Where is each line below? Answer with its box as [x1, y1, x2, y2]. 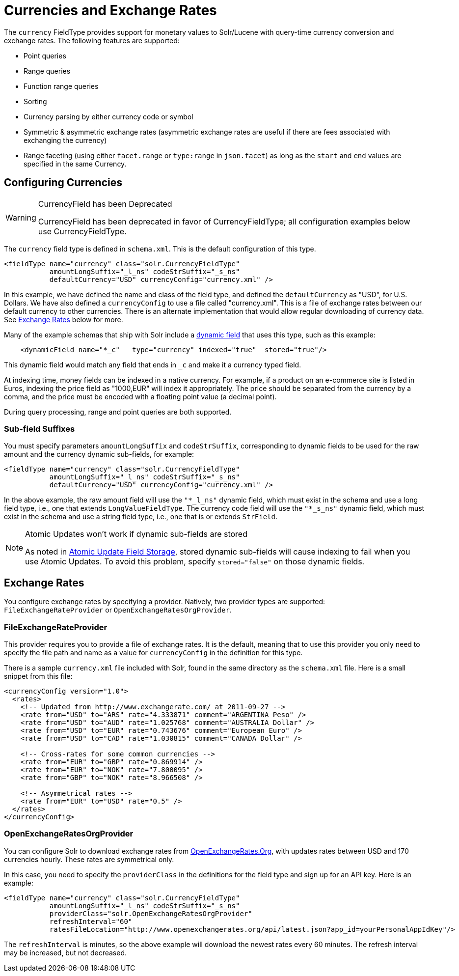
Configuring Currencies [4, 176, 122, 189]
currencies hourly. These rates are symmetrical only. [4, 855, 174, 864]
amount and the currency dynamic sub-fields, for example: [4, 450, 194, 459]
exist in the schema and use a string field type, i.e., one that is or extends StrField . [4, 512, 278, 521]
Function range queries [24, 82, 99, 90]
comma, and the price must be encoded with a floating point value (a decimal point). [4, 392, 277, 401]
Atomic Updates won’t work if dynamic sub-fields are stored [25, 529, 247, 539]
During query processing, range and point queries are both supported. [4, 407, 232, 416]
